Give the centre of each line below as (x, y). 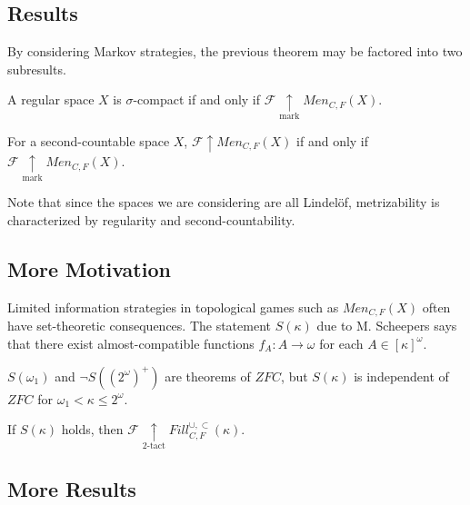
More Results (72, 488)
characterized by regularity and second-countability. (151, 220)
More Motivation (89, 269)
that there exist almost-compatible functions (131, 343)
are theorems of (208, 376)
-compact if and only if (197, 99)
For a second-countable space (89, 140)
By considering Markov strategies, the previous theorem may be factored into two (235, 51)
